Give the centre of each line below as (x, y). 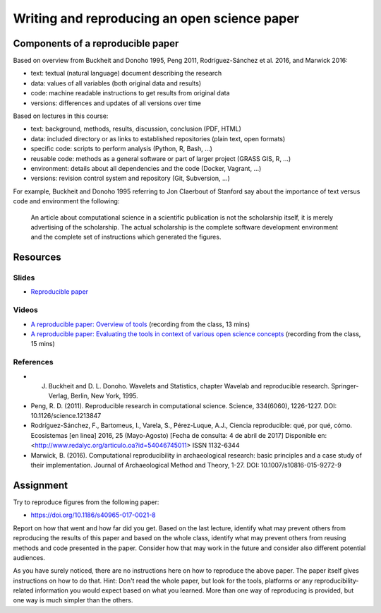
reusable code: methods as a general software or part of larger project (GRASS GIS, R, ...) (161, 158)
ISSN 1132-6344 (216, 446)
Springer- (345, 386)
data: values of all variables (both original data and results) (116, 83)
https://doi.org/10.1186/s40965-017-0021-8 (93, 515)
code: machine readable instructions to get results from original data (130, 93)
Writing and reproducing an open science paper (156, 18)
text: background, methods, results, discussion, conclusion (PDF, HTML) (136, 129)
